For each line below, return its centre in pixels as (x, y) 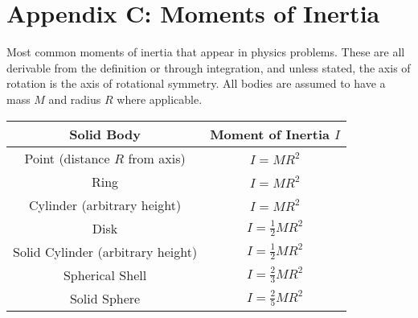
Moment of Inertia (270, 134)
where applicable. (160, 99)
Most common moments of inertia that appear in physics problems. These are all (206, 52)
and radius (75, 99)
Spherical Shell (105, 275)
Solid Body (105, 134)
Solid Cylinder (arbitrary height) (105, 251)
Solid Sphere (105, 298)
